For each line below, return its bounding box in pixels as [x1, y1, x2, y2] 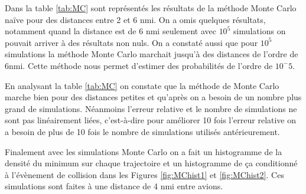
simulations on [233, 25, 286, 37]
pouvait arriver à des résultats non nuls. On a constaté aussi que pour [5, 36, 258, 48]
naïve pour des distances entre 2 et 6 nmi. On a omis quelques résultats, [5, 13, 266, 25]
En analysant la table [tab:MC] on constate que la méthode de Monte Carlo [5, 79, 279, 91]
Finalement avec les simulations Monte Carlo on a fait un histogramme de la [5, 145, 282, 157]
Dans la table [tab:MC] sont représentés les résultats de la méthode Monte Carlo [5, 2, 297, 14]
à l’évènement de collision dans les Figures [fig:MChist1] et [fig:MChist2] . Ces [5, 168, 284, 180]
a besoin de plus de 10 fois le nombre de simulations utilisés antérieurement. [5, 125, 280, 137]
